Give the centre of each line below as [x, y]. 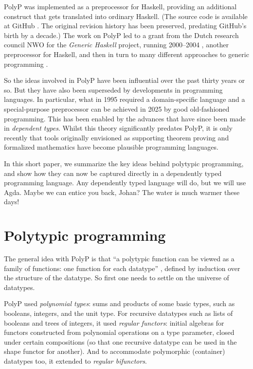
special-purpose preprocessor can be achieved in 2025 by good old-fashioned [117, 108]
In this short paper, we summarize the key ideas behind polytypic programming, [124, 163]
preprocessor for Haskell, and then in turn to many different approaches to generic [126, 54]
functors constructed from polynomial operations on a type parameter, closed [119, 332]
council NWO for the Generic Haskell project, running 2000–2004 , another [116, 45]
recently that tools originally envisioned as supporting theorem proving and [117, 137]
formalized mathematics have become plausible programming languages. [111, 147]
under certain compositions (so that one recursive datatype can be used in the [120, 341]
